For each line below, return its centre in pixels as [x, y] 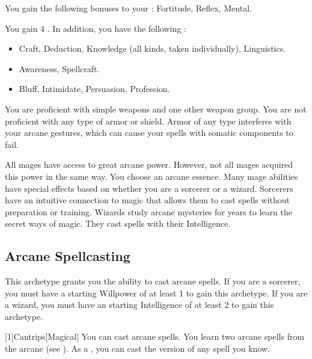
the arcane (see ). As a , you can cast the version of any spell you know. [138, 348]
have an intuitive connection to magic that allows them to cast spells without [147, 200]
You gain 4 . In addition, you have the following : [96, 28]
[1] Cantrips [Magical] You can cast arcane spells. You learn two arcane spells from [155, 336]
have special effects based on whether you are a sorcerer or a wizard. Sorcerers [149, 188]
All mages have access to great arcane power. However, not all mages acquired [149, 164]
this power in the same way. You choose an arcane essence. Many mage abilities [151, 176]
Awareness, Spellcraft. [59, 68]
